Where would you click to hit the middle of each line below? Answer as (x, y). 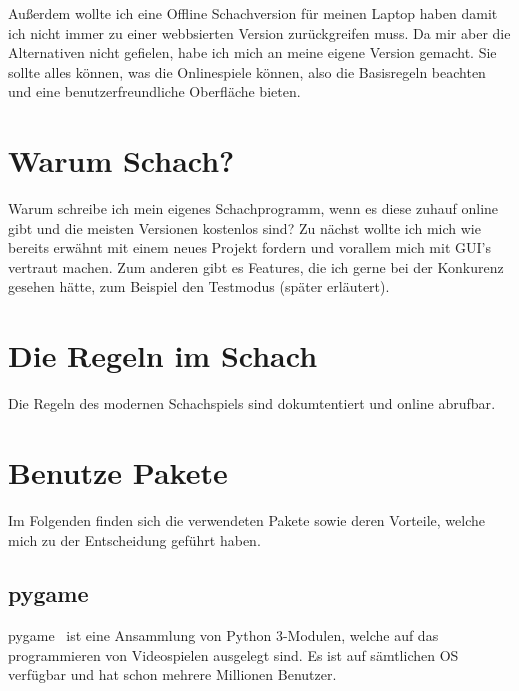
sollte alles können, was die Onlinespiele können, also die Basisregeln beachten (247, 71)
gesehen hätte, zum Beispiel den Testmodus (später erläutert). (199, 286)
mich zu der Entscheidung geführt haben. (134, 539)
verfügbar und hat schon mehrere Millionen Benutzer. (172, 674)
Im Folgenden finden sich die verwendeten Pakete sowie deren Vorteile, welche (246, 519)
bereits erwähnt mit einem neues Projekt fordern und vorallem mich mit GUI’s (249, 247)
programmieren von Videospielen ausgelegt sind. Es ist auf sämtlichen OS (233, 654)
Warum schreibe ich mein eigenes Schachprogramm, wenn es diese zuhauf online (253, 208)
